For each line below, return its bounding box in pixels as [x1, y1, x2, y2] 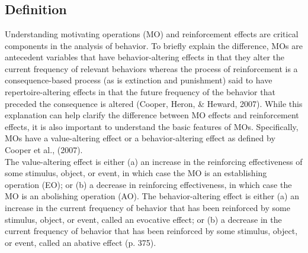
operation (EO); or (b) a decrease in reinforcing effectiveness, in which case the [5, 178, 292, 190]
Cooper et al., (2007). [5, 143, 83, 155]
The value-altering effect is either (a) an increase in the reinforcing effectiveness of [5, 155, 303, 167]
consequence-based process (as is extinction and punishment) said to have [5, 74, 272, 86]
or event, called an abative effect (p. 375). [5, 236, 156, 248]
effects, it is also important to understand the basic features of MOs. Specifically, [5, 120, 299, 132]
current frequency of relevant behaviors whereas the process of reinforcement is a [5, 62, 298, 74]
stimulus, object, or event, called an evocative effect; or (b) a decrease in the [5, 213, 282, 225]
